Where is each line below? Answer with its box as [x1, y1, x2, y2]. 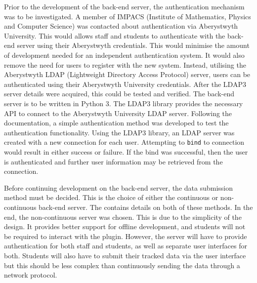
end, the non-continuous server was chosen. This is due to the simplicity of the [4, 211, 242, 222]
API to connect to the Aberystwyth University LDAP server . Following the [4, 108, 232, 118]
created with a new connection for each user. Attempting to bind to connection [4, 137, 245, 147]
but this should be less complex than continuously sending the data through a [4, 260, 240, 270]
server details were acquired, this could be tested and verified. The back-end [4, 88, 234, 99]
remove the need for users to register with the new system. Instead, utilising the [4, 59, 246, 70]
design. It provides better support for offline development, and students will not [4, 221, 246, 232]
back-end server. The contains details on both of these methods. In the [39, 202, 253, 212]
